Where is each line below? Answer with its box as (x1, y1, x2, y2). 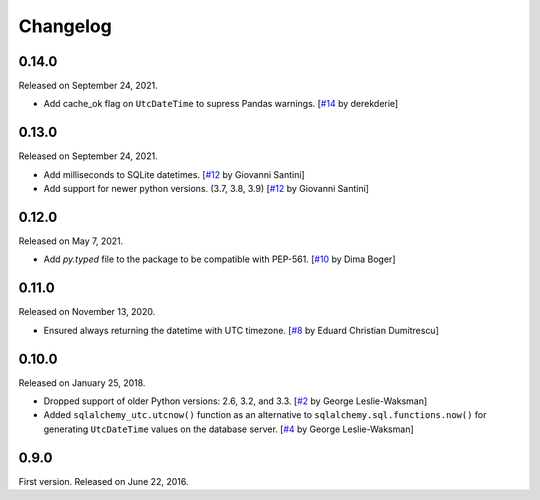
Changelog (18, 15, 112, 37)
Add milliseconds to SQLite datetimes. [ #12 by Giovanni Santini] (43, 168, 305, 180)
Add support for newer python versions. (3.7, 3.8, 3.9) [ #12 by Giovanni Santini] (43, 183, 370, 195)
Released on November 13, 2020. (18, 306, 156, 318)
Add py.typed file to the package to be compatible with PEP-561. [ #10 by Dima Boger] (43, 253, 396, 265)
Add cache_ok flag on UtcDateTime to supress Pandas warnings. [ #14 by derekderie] (43, 98, 399, 110)
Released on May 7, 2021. (18, 235, 124, 247)
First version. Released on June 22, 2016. (18, 475, 189, 487)
